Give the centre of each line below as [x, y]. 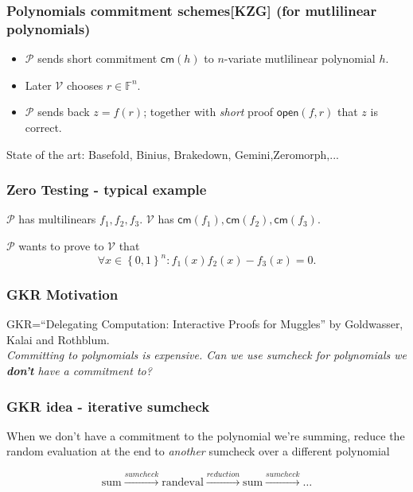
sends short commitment [97, 58]
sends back [64, 112]
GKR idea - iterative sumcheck [108, 406]
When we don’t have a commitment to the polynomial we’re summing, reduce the [206, 435]
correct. [43, 127]
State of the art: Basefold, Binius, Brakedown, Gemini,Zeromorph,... [173, 154]
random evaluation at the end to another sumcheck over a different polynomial [198, 451]
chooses [85, 85]
